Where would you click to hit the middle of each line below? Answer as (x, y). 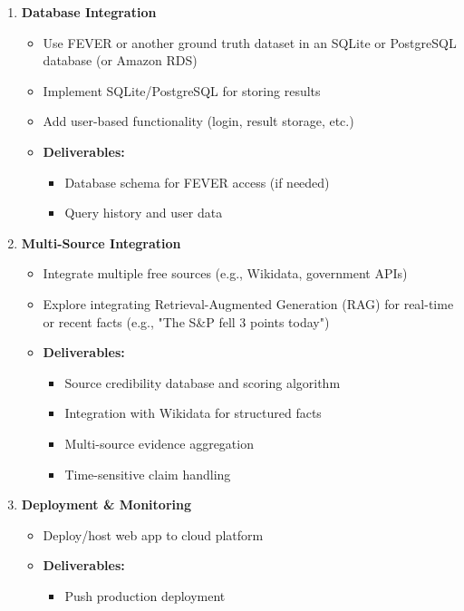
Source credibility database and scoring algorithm (203, 382)
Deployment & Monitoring (106, 504)
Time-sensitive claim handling (148, 474)
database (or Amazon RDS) (120, 60)
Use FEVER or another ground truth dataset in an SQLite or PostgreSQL (250, 42)
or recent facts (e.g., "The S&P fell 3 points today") (186, 321)
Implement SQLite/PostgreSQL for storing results (182, 90)
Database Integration (89, 12)
